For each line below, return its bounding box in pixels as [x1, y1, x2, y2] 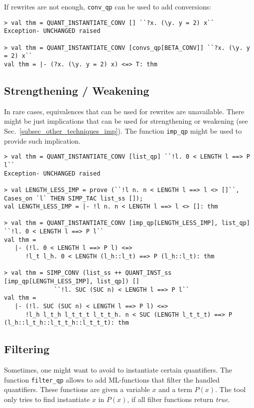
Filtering [4, 341, 50, 357]
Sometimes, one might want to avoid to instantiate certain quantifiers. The [4, 365, 233, 375]
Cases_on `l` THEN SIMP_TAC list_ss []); [4, 195, 143, 202]
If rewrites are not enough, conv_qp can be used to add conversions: [4, 1, 212, 11]
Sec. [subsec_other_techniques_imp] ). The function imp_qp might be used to [4, 125, 242, 136]
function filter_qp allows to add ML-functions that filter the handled [4, 374, 220, 385]
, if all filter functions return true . [127, 394, 230, 405]
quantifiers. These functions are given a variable [4, 384, 150, 395]
